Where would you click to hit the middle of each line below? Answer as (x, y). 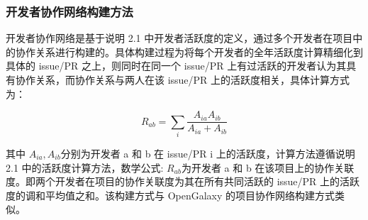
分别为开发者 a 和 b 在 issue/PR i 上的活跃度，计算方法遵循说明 (208, 153)
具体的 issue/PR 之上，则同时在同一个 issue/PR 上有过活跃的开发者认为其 (176, 66)
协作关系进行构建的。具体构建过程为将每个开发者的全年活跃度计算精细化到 (189, 51)
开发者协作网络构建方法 (69, 11)
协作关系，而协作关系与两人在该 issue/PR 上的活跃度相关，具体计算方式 (183, 79)
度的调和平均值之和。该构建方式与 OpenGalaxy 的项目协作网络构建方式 (171, 195)
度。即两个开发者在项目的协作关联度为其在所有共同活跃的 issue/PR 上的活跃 (183, 181)
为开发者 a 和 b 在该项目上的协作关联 (268, 167)
